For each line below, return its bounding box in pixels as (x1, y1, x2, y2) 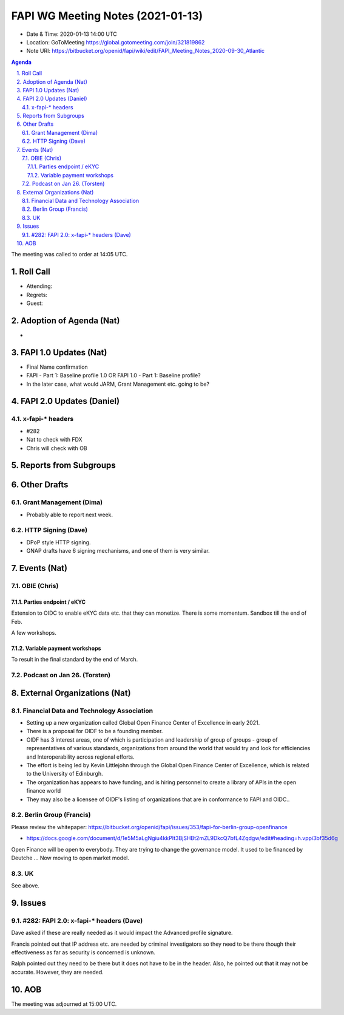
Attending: (26, 282, 53, 290)
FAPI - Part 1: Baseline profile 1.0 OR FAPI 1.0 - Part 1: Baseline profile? (26, 372, 201, 379)
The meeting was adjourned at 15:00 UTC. (11, 1000, 117, 1008)
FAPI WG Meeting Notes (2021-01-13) (11, 9, 203, 22)
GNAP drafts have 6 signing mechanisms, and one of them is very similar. (26, 547, 211, 555)
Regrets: (26, 291, 48, 298)
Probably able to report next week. (26, 511, 113, 518)
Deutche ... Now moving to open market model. (11, 854, 130, 861)
